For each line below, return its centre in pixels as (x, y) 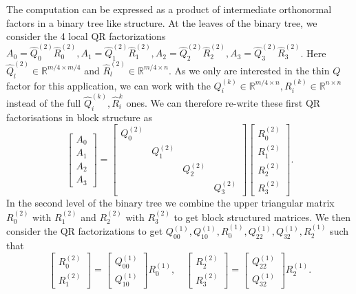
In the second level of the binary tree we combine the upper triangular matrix (170, 203)
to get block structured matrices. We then (262, 217)
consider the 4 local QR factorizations (86, 36)
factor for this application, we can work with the (108, 85)
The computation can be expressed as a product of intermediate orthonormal (169, 9)
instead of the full (44, 102)
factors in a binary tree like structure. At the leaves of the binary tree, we (162, 22)
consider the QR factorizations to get (85, 231)
